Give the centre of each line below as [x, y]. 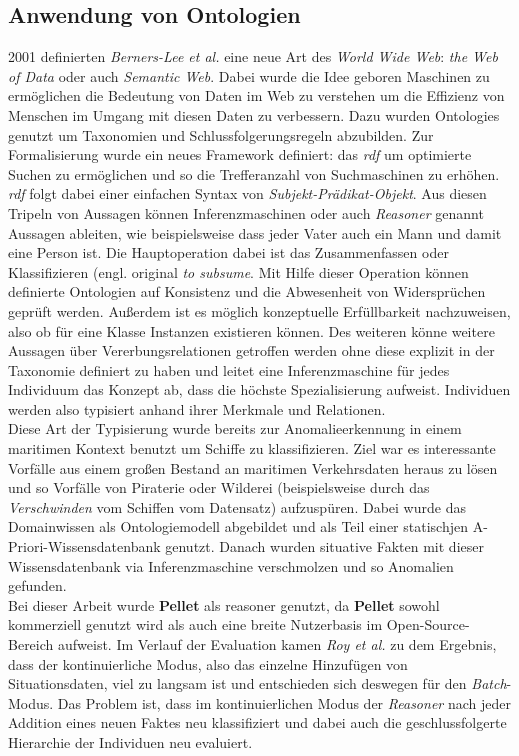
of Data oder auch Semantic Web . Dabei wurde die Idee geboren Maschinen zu [249, 75]
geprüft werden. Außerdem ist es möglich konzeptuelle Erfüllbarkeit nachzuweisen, [259, 310]
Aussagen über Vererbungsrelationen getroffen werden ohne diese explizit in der [251, 350]
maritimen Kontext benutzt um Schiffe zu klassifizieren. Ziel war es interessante [252, 448]
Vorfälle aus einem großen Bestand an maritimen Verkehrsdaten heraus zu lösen [253, 467]
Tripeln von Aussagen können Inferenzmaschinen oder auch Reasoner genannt [246, 212]
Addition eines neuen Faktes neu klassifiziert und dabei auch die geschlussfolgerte [257, 722]
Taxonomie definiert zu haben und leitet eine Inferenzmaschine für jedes [229, 369]
